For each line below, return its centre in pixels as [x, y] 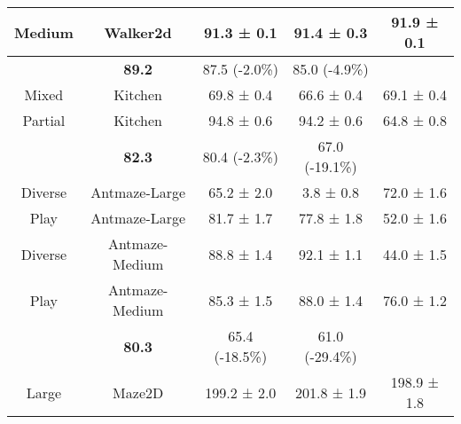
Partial [44, 120]
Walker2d [138, 32]
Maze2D [138, 392]
